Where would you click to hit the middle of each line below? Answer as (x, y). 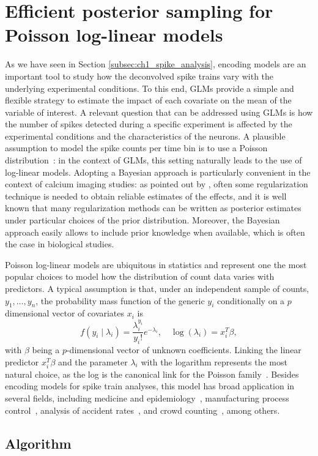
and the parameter (93, 361)
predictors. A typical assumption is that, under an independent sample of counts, (157, 288)
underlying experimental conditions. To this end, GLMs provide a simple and (150, 88)
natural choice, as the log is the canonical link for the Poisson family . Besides (152, 374)
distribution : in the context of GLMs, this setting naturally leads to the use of (153, 160)
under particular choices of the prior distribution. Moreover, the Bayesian (142, 220)
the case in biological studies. (60, 244)
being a (46, 349)
